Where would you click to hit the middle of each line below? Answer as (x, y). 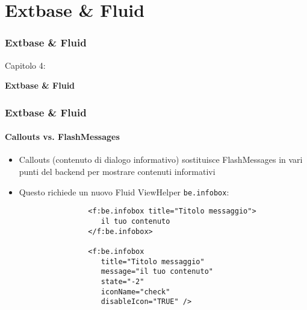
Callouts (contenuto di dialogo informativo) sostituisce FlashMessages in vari (161, 160)
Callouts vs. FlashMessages (62, 137)
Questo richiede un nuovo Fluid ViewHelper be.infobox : (124, 191)
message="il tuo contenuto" (157, 272)
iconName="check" (135, 292)
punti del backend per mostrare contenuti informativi (117, 172)
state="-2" (122, 281)
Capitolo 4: (25, 65)
